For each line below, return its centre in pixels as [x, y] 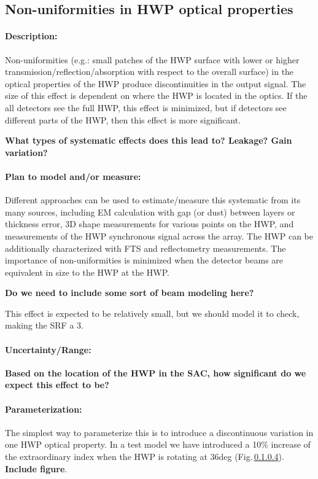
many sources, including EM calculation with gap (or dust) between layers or [150, 212]
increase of [291, 444]
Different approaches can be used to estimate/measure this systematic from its [153, 200]
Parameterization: [44, 409]
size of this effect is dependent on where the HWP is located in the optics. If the [156, 95]
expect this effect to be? [57, 385]
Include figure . [36, 468]
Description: [31, 36]
